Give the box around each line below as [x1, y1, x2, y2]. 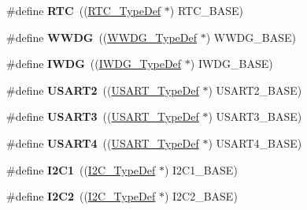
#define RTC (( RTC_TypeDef [6, 2, 161, 18]
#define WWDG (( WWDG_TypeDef [6, 28, 197, 45]
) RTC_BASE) [169, 2, 243, 18]
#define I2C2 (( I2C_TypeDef [6, 188, 156, 204]
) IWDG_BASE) [190, 55, 273, 72]
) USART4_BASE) [208, 134, 302, 151]
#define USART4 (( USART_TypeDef [6, 134, 199, 151]
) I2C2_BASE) [164, 188, 238, 204]
